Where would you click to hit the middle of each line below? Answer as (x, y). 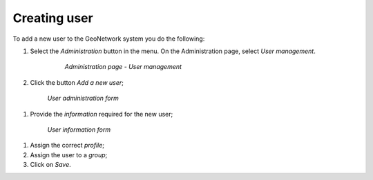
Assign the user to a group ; (69, 154)
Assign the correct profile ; (67, 146)
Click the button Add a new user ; (77, 82)
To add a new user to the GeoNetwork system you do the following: (109, 39)
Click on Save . (51, 165)
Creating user (53, 18)
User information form (79, 129)
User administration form (83, 98)
